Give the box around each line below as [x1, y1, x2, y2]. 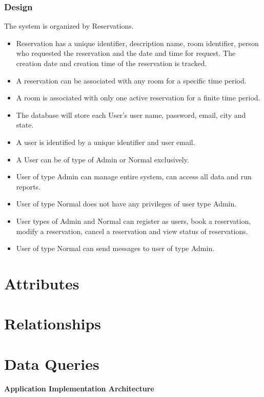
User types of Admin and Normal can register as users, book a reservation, [16, 215, 251, 226]
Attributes [4, 273, 79, 294]
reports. [16, 181, 41, 192]
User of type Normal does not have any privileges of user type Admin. [16, 198, 237, 209]
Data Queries [4, 353, 99, 374]
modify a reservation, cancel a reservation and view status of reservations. [16, 225, 248, 236]
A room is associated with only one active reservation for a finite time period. [16, 92, 260, 103]
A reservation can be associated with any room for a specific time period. [16, 75, 247, 86]
